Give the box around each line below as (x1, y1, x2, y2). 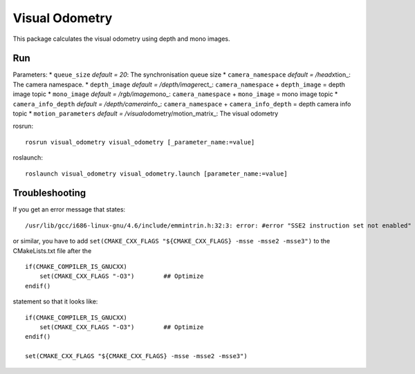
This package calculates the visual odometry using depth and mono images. (12, 35, 230, 43)
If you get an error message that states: (12, 205, 126, 214)
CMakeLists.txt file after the (12, 246, 92, 255)
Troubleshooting (12, 187, 86, 199)
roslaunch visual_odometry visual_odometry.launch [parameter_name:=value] (25, 169, 288, 178)
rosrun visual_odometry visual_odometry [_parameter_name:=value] (25, 138, 255, 146)
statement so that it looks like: (12, 297, 98, 306)
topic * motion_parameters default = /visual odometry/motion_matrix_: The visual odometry (12, 109, 279, 118)
